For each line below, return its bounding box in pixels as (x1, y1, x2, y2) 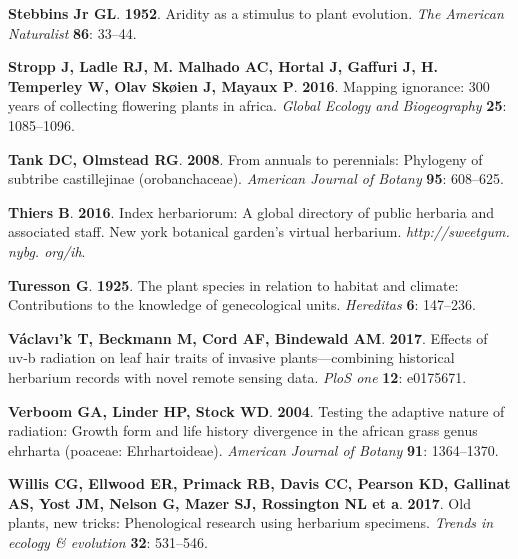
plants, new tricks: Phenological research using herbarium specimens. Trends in (8, 512, 494, 533)
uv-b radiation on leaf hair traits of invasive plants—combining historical (8, 347, 455, 368)
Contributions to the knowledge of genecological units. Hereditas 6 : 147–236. (8, 294, 476, 315)
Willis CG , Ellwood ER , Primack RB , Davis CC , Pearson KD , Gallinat (8, 473, 511, 494)
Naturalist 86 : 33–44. (8, 22, 137, 43)
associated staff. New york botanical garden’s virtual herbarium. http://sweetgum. (8, 221, 510, 242)
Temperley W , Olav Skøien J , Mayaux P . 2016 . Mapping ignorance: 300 (8, 75, 490, 96)
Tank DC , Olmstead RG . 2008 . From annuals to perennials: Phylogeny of (8, 148, 483, 169)
